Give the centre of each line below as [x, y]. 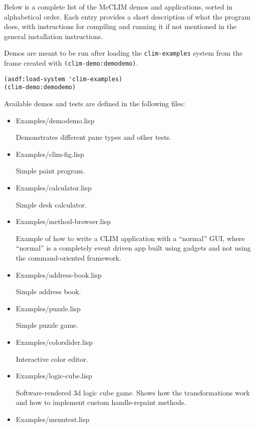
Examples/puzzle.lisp [48, 308]
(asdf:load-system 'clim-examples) [63, 79]
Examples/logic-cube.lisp [54, 376]
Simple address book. [48, 291]
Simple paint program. [50, 171]
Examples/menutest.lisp [53, 419]
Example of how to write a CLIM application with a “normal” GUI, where [130, 238]
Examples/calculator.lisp [54, 187]
